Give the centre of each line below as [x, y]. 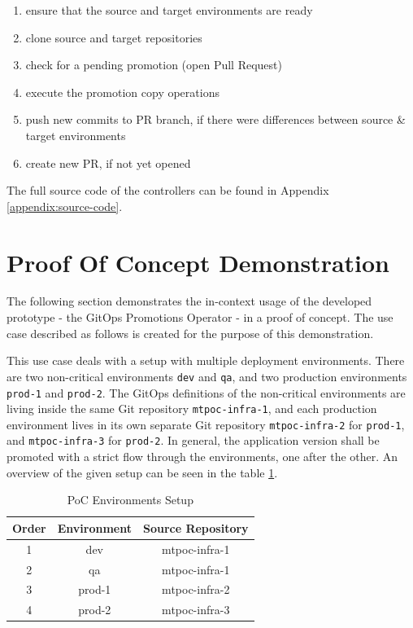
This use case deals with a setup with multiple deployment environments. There [206, 360]
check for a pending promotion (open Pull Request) [154, 65]
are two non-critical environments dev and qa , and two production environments [207, 376]
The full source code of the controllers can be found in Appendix [168, 190]
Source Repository [196, 527]
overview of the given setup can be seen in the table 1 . [142, 472]
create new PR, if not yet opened [108, 162]
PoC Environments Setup [130, 500]
